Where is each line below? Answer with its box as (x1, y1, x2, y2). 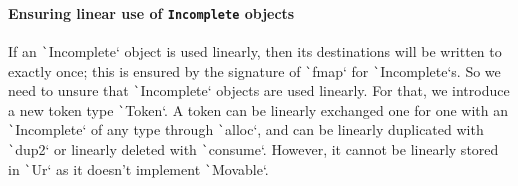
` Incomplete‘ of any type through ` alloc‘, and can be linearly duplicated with (8, 119, 484, 140)
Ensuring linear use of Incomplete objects (8, 2, 295, 23)
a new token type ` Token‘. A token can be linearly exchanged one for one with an (8, 99, 508, 120)
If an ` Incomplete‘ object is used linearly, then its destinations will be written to (8, 40, 502, 61)
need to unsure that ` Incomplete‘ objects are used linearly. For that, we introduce (8, 80, 510, 101)
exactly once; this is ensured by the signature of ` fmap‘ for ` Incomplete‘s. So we (8, 60, 501, 81)
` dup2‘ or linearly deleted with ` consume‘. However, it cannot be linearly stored (8, 139, 499, 160)
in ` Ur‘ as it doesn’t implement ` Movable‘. (8, 158, 269, 179)
